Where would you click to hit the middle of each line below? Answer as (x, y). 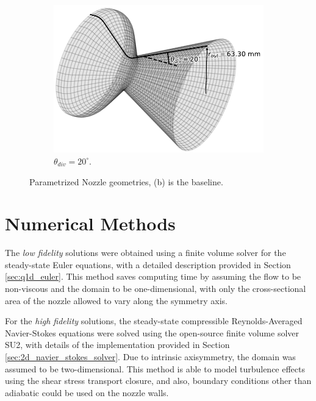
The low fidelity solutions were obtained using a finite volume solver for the (145, 253)
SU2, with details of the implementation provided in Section (117, 345)
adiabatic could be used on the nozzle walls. (87, 392)
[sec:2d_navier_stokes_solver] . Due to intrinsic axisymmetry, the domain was (150, 357)
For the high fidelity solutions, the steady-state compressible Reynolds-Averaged (154, 321)
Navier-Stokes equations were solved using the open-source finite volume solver (152, 332)
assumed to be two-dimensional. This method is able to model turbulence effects (155, 368)
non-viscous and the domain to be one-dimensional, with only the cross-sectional (156, 289)
